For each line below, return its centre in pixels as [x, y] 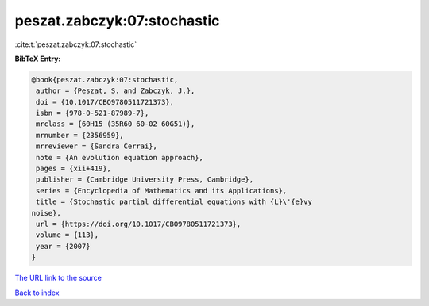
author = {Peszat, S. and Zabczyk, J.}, [116, 91]
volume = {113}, [68, 235]
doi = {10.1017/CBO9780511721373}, [105, 102]
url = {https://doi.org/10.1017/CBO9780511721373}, [139, 224]
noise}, [46, 213]
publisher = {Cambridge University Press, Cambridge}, [145, 180]
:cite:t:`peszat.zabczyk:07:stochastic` [76, 44]
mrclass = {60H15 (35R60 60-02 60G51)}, [116, 124]
